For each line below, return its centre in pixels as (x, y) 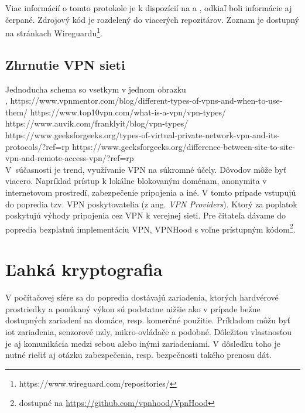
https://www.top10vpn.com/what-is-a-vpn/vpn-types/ (128, 112)
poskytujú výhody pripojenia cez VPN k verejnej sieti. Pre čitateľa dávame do (146, 215)
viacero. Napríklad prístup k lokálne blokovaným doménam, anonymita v (136, 181)
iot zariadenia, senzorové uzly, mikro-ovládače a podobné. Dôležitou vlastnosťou (149, 331)
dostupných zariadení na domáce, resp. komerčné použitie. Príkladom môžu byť (148, 320)
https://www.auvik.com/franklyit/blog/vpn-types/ (97, 123)
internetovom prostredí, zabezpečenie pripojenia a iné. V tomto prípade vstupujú (151, 192)
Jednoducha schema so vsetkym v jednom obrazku (96, 89)
